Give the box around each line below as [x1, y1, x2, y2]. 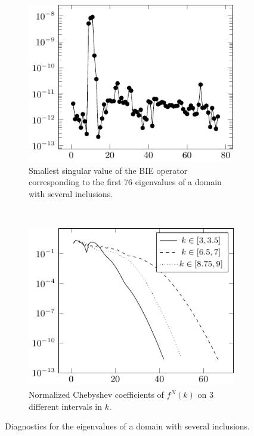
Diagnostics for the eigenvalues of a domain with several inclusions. [5, 420, 250, 432]
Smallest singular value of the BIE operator [29, 164, 188, 176]
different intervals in [29, 400, 103, 412]
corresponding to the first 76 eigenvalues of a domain [29, 176, 222, 188]
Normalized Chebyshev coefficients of [29, 388, 164, 401]
